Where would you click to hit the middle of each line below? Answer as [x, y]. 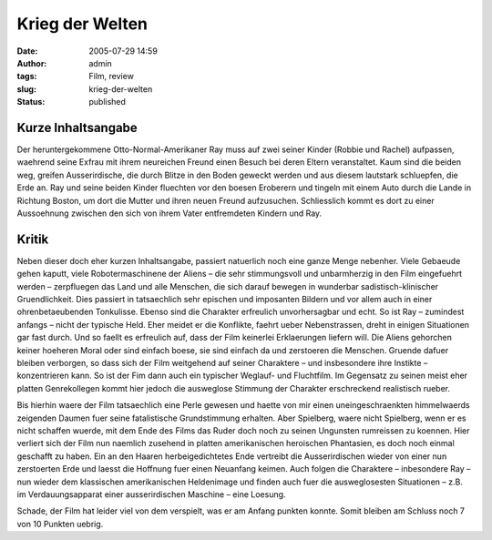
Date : [27, 51]
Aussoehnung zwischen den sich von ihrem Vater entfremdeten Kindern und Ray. [169, 213]
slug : [26, 89]
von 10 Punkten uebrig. [60, 524]
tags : [27, 76]
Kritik [33, 239]
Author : [32, 63]
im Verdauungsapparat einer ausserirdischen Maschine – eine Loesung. [151, 494]
